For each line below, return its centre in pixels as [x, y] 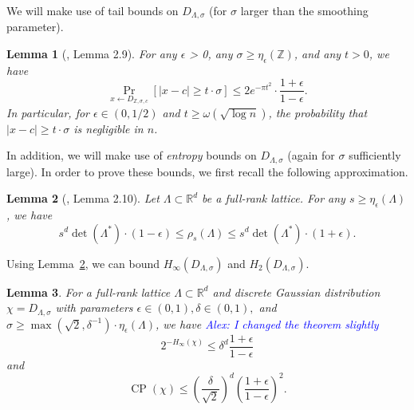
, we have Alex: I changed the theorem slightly [267, 323]
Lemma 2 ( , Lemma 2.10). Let [83, 198]
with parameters [94, 307]
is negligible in [108, 128]
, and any [317, 54]
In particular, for [48, 112]
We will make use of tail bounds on [93, 10]
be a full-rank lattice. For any [274, 198]
